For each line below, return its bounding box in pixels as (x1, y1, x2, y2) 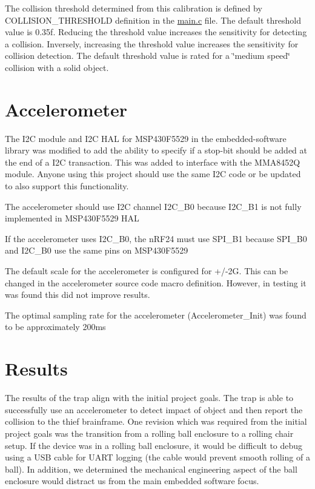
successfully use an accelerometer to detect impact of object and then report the (5, 403, 303, 416)
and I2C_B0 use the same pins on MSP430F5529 (5, 244, 188, 257)
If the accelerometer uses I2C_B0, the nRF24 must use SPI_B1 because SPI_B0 (5, 232, 307, 244)
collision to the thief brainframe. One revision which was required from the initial (5, 415, 307, 428)
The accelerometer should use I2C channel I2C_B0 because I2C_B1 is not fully (5, 200, 302, 212)
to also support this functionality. (5, 180, 129, 192)
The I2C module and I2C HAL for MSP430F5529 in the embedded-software (5, 132, 287, 144)
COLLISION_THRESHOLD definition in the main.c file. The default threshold (5, 13, 302, 26)
